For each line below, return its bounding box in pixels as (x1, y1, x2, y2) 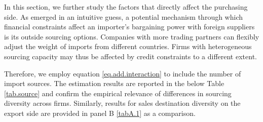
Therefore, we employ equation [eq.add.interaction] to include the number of (4, 68, 241, 78)
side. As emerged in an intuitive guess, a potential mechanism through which (4, 11, 243, 22)
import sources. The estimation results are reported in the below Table (4, 78, 224, 89)
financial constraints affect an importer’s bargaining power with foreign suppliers (4, 21, 255, 32)
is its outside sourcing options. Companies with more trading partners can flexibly (4, 31, 259, 42)
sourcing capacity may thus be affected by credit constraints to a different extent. (4, 51, 257, 61)
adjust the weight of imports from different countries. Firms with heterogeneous (4, 41, 252, 52)
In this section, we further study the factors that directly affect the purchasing (4, 2, 248, 12)
